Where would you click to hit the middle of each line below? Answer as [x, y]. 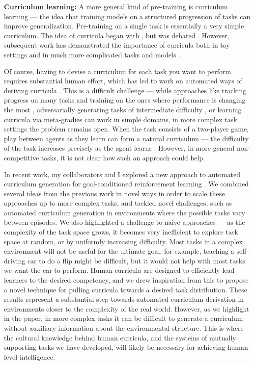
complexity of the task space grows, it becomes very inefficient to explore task [121, 232]
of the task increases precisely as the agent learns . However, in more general [119, 148]
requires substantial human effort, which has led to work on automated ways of [123, 81]
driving [15, 260]
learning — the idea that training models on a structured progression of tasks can [127, 16]
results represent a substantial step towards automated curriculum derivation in [124, 299]
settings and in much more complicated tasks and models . [92, 54]
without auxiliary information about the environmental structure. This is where [124, 328]
